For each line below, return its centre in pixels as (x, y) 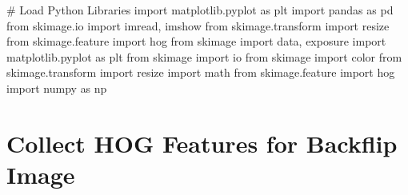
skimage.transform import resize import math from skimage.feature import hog (201, 72)
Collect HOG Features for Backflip (202, 143)
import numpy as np (57, 88)
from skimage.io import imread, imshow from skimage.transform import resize (198, 25)
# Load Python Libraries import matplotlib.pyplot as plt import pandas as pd (200, 10)
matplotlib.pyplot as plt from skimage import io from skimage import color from (204, 56)
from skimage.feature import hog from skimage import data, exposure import (196, 41)
